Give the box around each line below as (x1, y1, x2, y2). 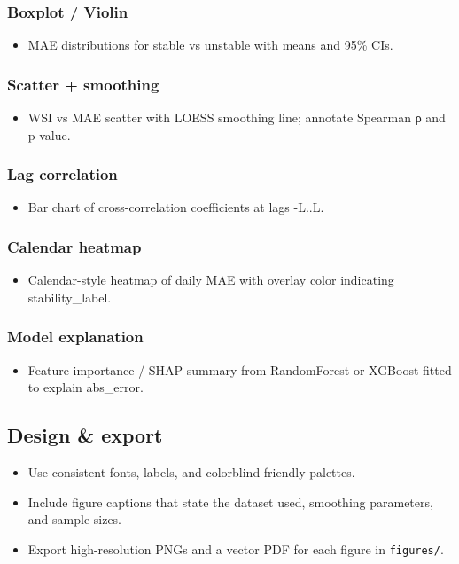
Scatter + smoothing (7, 73, 159, 95)
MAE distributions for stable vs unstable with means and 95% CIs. (27, 35, 393, 54)
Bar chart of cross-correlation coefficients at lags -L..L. (27, 198, 324, 216)
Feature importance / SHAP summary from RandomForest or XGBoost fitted (27, 360, 452, 379)
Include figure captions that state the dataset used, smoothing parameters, (27, 492, 433, 511)
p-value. (27, 125, 71, 144)
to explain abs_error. (27, 378, 144, 396)
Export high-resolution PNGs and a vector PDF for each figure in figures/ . (27, 539, 444, 558)
